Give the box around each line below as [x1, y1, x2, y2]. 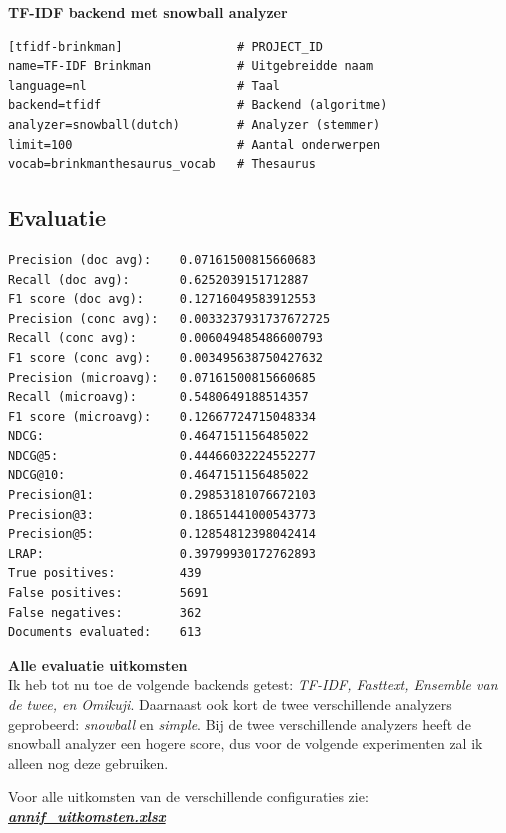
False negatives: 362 [8, 605, 202, 620]
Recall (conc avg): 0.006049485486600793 [8, 331, 323, 346]
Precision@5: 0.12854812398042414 [8, 527, 316, 542]
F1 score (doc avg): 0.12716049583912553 [8, 292, 316, 307]
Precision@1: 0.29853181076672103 [8, 488, 316, 503]
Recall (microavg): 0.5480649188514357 [8, 390, 309, 405]
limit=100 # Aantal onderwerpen [8, 137, 381, 152]
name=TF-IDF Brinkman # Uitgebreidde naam [8, 59, 374, 74]
